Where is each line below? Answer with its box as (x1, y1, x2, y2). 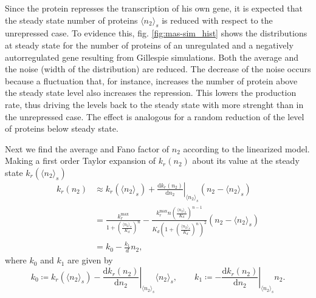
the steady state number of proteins (5, 13, 138, 26)
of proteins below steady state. (5, 122, 118, 135)
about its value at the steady (192, 154, 300, 167)
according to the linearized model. (183, 142, 310, 155)
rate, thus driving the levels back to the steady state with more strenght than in (5, 98, 304, 110)
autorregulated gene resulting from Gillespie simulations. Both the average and (5, 50, 299, 63)
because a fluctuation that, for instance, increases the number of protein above (5, 74, 298, 87)
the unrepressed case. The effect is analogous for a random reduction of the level (5, 110, 304, 123)
